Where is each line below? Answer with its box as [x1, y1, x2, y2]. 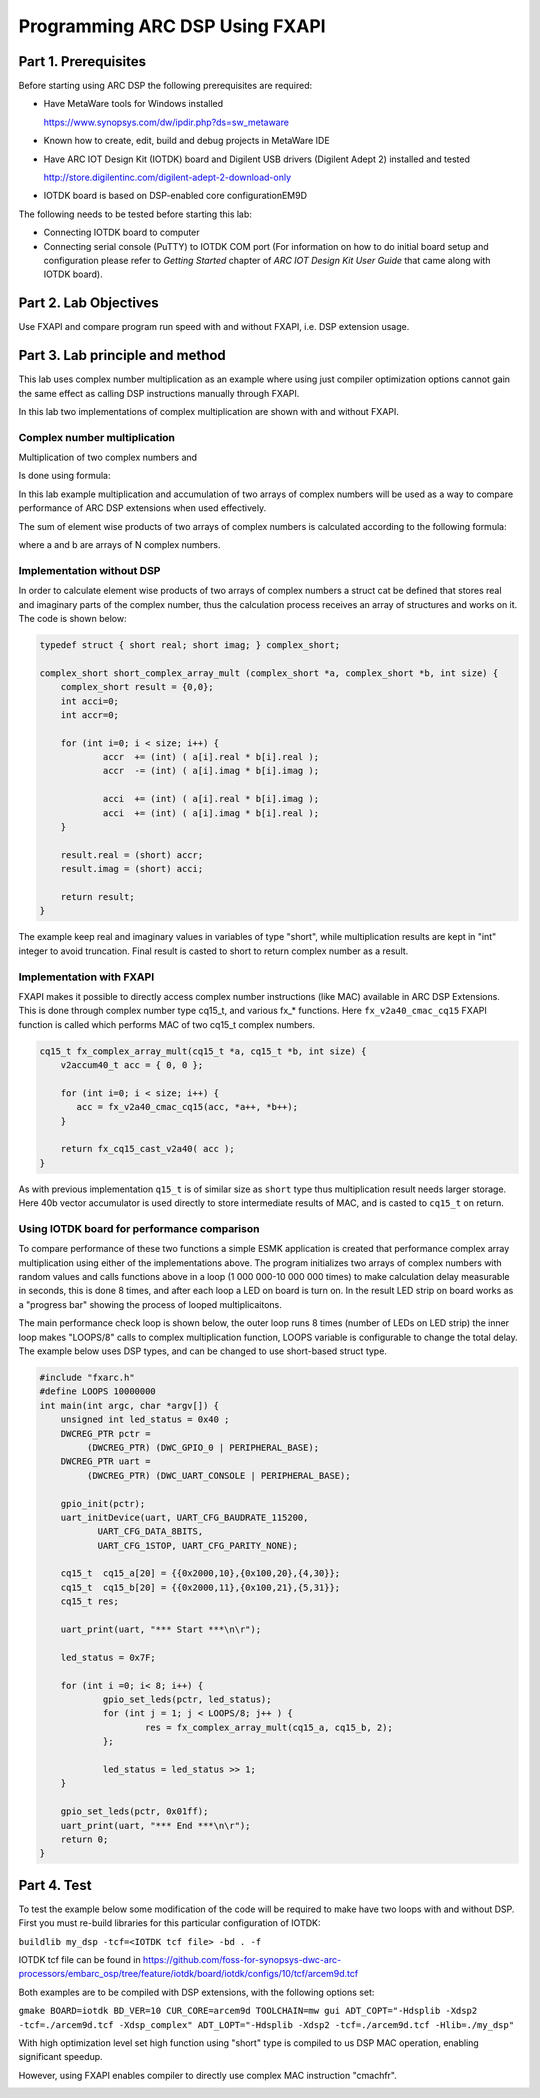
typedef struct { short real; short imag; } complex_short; [39, 639, 341, 650]
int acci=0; [60, 695, 120, 707]
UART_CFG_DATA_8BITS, [97, 1526, 204, 1537]
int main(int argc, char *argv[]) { [39, 1400, 220, 1411]
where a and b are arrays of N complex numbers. [18, 539, 221, 551]
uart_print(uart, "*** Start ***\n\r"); [60, 1624, 262, 1635]
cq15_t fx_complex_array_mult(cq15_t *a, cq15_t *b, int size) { [39, 1045, 367, 1057]
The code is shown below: [18, 612, 127, 624]
